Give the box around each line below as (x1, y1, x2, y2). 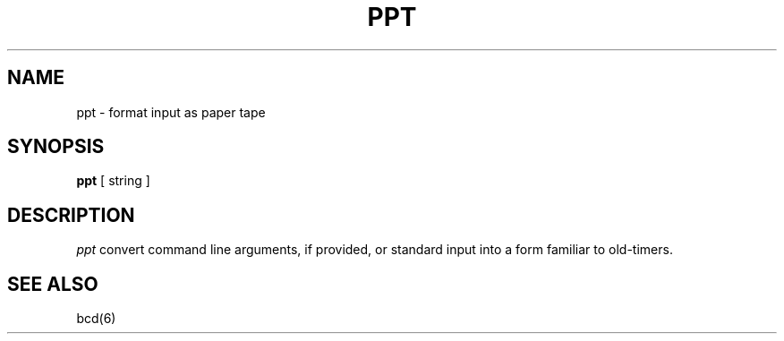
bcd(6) (76, 311, 116, 327)
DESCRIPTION (7, 203, 135, 226)
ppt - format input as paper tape (76, 104, 266, 120)
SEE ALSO (7, 272, 98, 295)
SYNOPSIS (7, 135, 105, 158)
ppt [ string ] (76, 173, 150, 189)
